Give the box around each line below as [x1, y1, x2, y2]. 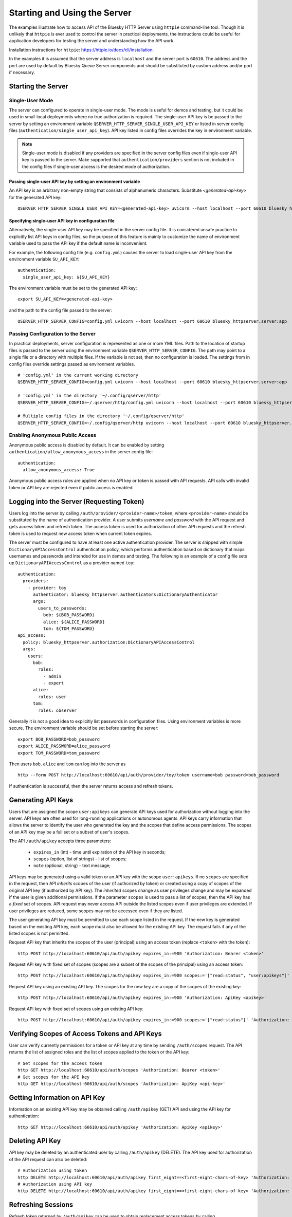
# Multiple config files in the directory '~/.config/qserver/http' [18, 413, 184, 419]
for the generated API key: [9, 194, 62, 200]
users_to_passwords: [38, 605, 87, 611]
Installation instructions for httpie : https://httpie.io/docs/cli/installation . [9, 47, 154, 53]
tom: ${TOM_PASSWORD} [43, 626, 95, 631]
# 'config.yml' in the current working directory [18, 372, 139, 378]
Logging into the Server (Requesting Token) [9, 497, 145, 506]
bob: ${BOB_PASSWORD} [43, 612, 95, 618]
